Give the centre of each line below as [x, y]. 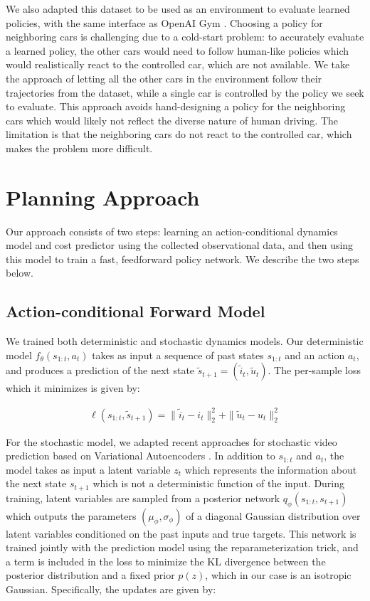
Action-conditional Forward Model [136, 311]
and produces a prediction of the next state [100, 370]
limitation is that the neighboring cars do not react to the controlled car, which [179, 134]
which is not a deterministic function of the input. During [219, 483]
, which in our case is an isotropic [278, 575]
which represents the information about [271, 469]
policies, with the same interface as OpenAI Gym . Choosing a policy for [164, 22]
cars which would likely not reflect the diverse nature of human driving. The [172, 120]
